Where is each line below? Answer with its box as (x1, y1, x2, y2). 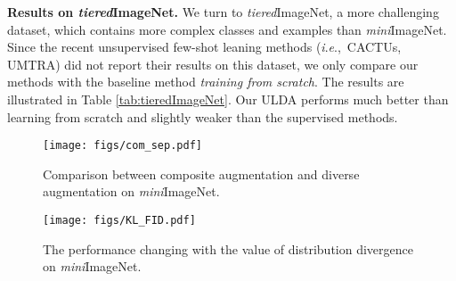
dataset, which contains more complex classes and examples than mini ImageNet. (7, 20, 447, 38)
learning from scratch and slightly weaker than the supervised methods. (7, 107, 398, 126)
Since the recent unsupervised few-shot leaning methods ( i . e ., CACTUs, (7, 37, 402, 56)
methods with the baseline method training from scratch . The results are (7, 72, 404, 91)
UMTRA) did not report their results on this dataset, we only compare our (7, 54, 419, 73)
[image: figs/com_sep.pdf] (43, 139, 202, 153)
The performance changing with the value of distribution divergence (43, 239, 413, 258)
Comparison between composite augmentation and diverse (43, 164, 360, 183)
